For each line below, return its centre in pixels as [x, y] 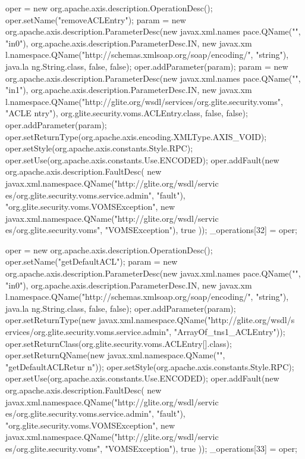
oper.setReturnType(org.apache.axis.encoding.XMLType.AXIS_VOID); [136, 136]
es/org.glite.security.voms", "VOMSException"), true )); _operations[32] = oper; [151, 230]
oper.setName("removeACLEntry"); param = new [96, 19]
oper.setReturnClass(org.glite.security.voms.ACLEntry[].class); [119, 343]
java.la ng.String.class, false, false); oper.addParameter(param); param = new [147, 66]
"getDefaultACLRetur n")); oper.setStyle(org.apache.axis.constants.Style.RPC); [150, 366]
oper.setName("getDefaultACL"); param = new [92, 261]
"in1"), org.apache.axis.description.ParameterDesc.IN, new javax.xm [129, 90]
